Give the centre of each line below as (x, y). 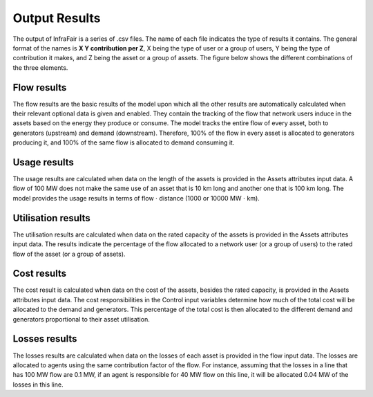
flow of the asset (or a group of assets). (69, 254)
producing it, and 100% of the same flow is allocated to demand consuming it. (124, 142)
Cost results (40, 274)
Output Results (57, 18)
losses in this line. (38, 385)
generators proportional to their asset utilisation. (81, 319)
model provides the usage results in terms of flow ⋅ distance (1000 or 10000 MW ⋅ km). (136, 198)
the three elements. (40, 67)
